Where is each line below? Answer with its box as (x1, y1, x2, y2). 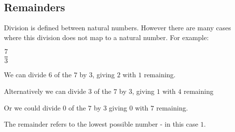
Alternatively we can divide (4, 86, 86, 96)
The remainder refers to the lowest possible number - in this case (4, 119, 198, 129)
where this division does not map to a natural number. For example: (4, 32, 209, 42)
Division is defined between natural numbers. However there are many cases (4, 22, 231, 33)
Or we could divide (4, 102, 61, 112)
